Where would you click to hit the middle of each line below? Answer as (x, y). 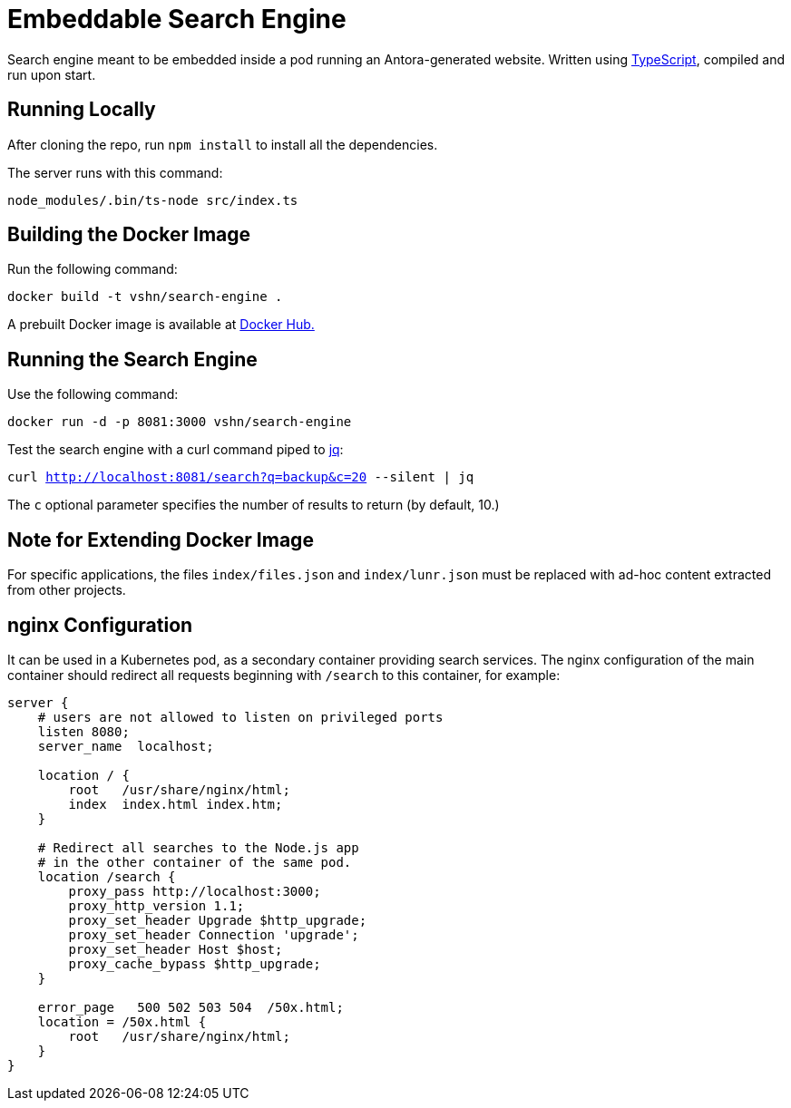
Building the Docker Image (129, 235)
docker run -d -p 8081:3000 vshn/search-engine (180, 422)
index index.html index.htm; (176, 804)
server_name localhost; (126, 746)
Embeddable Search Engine (177, 19)
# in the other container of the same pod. (195, 862)
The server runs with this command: (115, 172)
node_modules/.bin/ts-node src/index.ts (153, 200)
